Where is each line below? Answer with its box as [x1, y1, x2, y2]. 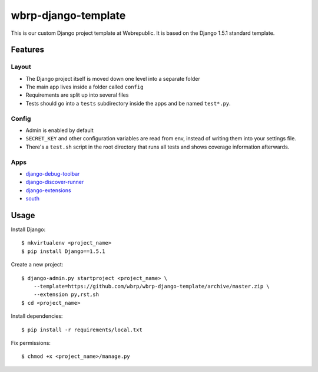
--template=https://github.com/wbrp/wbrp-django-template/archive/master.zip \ [33, 283, 270, 289]
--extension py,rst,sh [33, 291, 100, 298]
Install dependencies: [11, 312, 63, 320]
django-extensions [25, 186, 71, 194]
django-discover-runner [25, 179, 84, 186]
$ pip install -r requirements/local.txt [21, 326, 143, 333]
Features [11, 45, 44, 55]
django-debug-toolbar [25, 170, 80, 177]
